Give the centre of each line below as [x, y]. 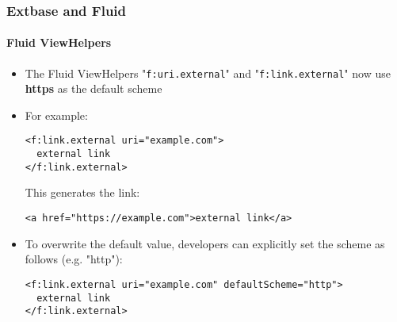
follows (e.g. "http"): [74, 259]
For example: [56, 115]
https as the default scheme [94, 88]
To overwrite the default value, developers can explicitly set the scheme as [205, 243]
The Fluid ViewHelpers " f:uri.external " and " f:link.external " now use [208, 73]
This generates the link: [82, 192]
